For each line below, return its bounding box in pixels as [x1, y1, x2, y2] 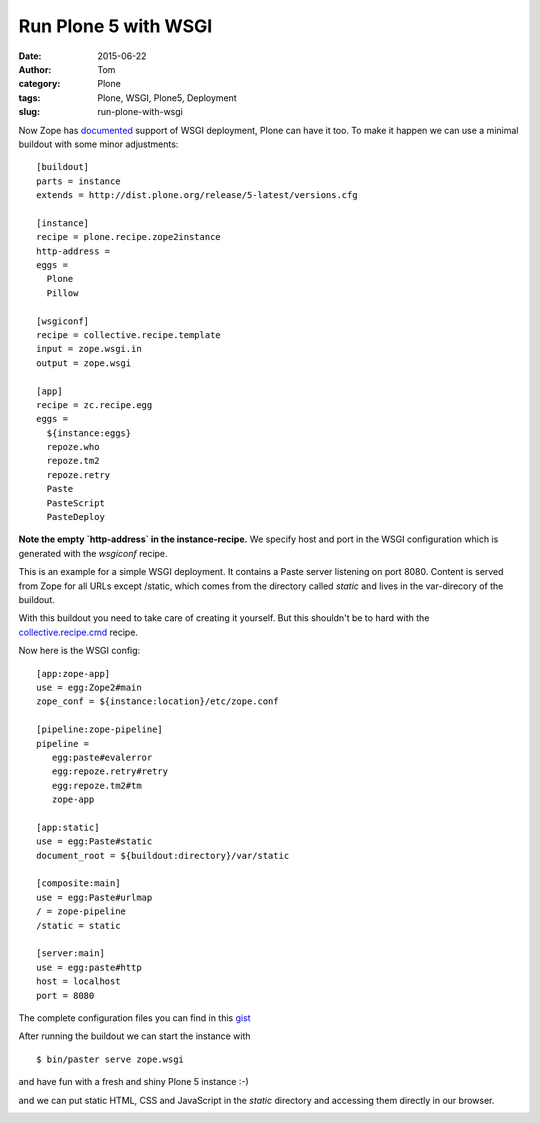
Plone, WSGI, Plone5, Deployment [97, 91, 237, 104]
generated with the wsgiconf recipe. [18, 547, 169, 559]
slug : [18, 106, 40, 118]
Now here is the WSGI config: [18, 645, 141, 657]
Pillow [46, 287, 79, 299]
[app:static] [36, 821, 100, 833]
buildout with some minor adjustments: [18, 138, 179, 150]
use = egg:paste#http [36, 961, 142, 973]
